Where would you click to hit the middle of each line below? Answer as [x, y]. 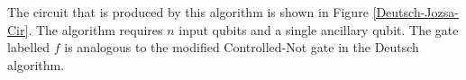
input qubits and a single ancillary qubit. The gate [319, 29]
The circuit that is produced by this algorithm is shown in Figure [188, 12]
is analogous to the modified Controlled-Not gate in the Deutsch [242, 47]
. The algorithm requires [96, 29]
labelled [29, 47]
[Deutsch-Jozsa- [416, 12]
